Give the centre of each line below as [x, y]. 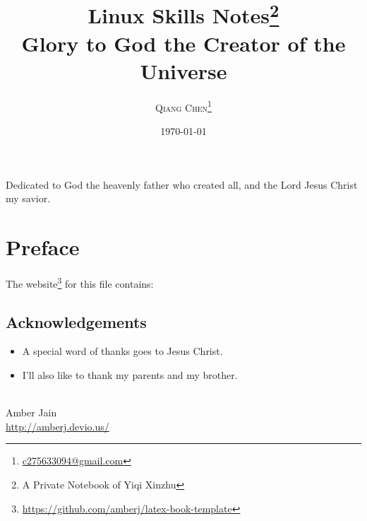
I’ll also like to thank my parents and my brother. [130, 375]
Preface [43, 247]
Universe [183, 70]
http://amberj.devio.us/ [58, 426]
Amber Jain [31, 412]
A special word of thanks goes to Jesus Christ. [122, 351]
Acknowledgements [76, 321]
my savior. [28, 198]
